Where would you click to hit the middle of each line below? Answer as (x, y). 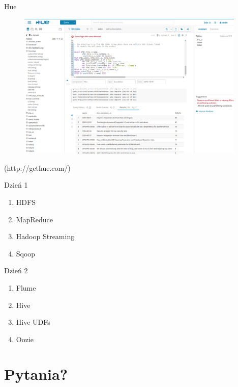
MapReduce (34, 219)
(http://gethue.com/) (37, 167)
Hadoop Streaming (45, 236)
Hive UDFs (33, 322)
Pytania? (36, 374)
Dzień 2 (16, 270)
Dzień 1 (16, 185)
